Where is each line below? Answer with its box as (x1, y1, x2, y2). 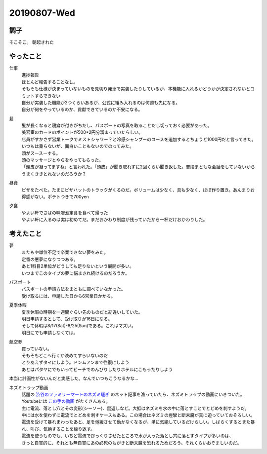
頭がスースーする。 (21, 150, 61, 156)
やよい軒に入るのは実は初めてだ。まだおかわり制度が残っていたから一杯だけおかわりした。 (21, 217, 208, 223)
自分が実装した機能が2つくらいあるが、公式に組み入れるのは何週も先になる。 (21, 99, 180, 106)
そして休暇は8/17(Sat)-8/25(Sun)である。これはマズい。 (21, 323, 136, 329)
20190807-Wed (9, 7, 75, 18)
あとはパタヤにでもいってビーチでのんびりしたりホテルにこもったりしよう (21, 366, 173, 372)
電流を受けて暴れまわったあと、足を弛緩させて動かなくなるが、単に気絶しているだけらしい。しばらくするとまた (21, 419, 251, 425)
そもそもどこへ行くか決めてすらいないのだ (21, 352, 108, 358)
